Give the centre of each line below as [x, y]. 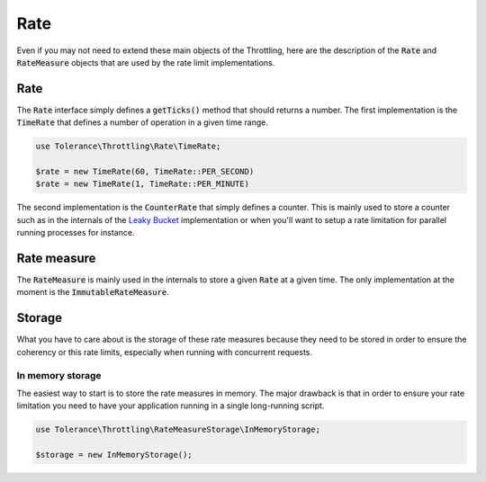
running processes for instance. [76, 233]
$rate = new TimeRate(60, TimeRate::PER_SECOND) [145, 171]
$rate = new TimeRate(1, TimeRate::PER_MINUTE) [142, 184]
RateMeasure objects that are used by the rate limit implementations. [146, 62]
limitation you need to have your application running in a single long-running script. [171, 406]
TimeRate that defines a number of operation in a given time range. [143, 122]
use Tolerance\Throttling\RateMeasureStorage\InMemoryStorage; [178, 430]
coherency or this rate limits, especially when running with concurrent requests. [165, 352]
